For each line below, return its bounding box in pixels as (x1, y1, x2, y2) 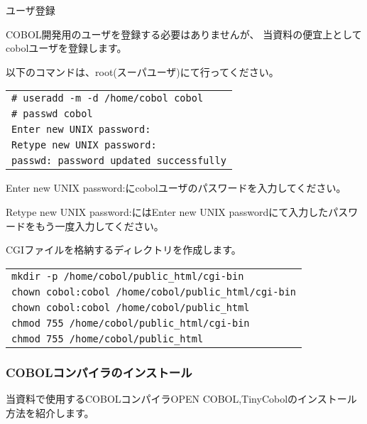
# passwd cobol (11, 108, 93, 120)
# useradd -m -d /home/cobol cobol (11, 92, 204, 104)
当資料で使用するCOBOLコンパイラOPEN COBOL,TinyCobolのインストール (6, 391, 357, 406)
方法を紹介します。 (6, 405, 94, 420)
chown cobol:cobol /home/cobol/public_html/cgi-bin (11, 286, 297, 298)
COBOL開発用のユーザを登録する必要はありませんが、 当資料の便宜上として (6, 26, 362, 41)
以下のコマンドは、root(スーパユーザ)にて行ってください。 (6, 64, 279, 79)
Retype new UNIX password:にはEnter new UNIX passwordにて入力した (6, 204, 329, 219)
